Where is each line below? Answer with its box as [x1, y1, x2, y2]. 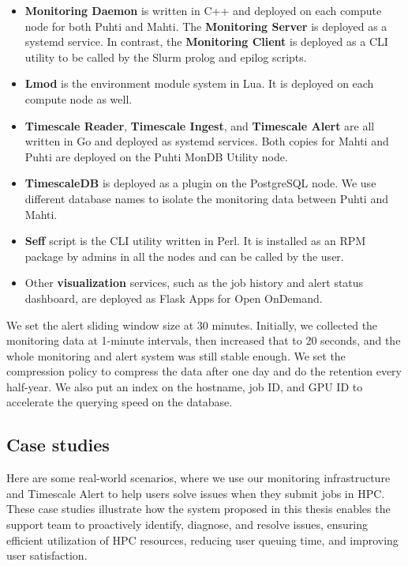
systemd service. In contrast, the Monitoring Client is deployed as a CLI [24, 33, 388, 50]
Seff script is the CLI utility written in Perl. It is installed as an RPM [24, 232, 366, 249]
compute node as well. [24, 90, 133, 107]
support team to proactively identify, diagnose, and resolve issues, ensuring [6, 516, 369, 533]
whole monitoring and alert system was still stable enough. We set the [6, 347, 346, 364]
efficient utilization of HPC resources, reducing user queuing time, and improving [6, 531, 399, 548]
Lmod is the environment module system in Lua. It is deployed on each [24, 75, 374, 92]
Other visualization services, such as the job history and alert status [24, 274, 364, 291]
